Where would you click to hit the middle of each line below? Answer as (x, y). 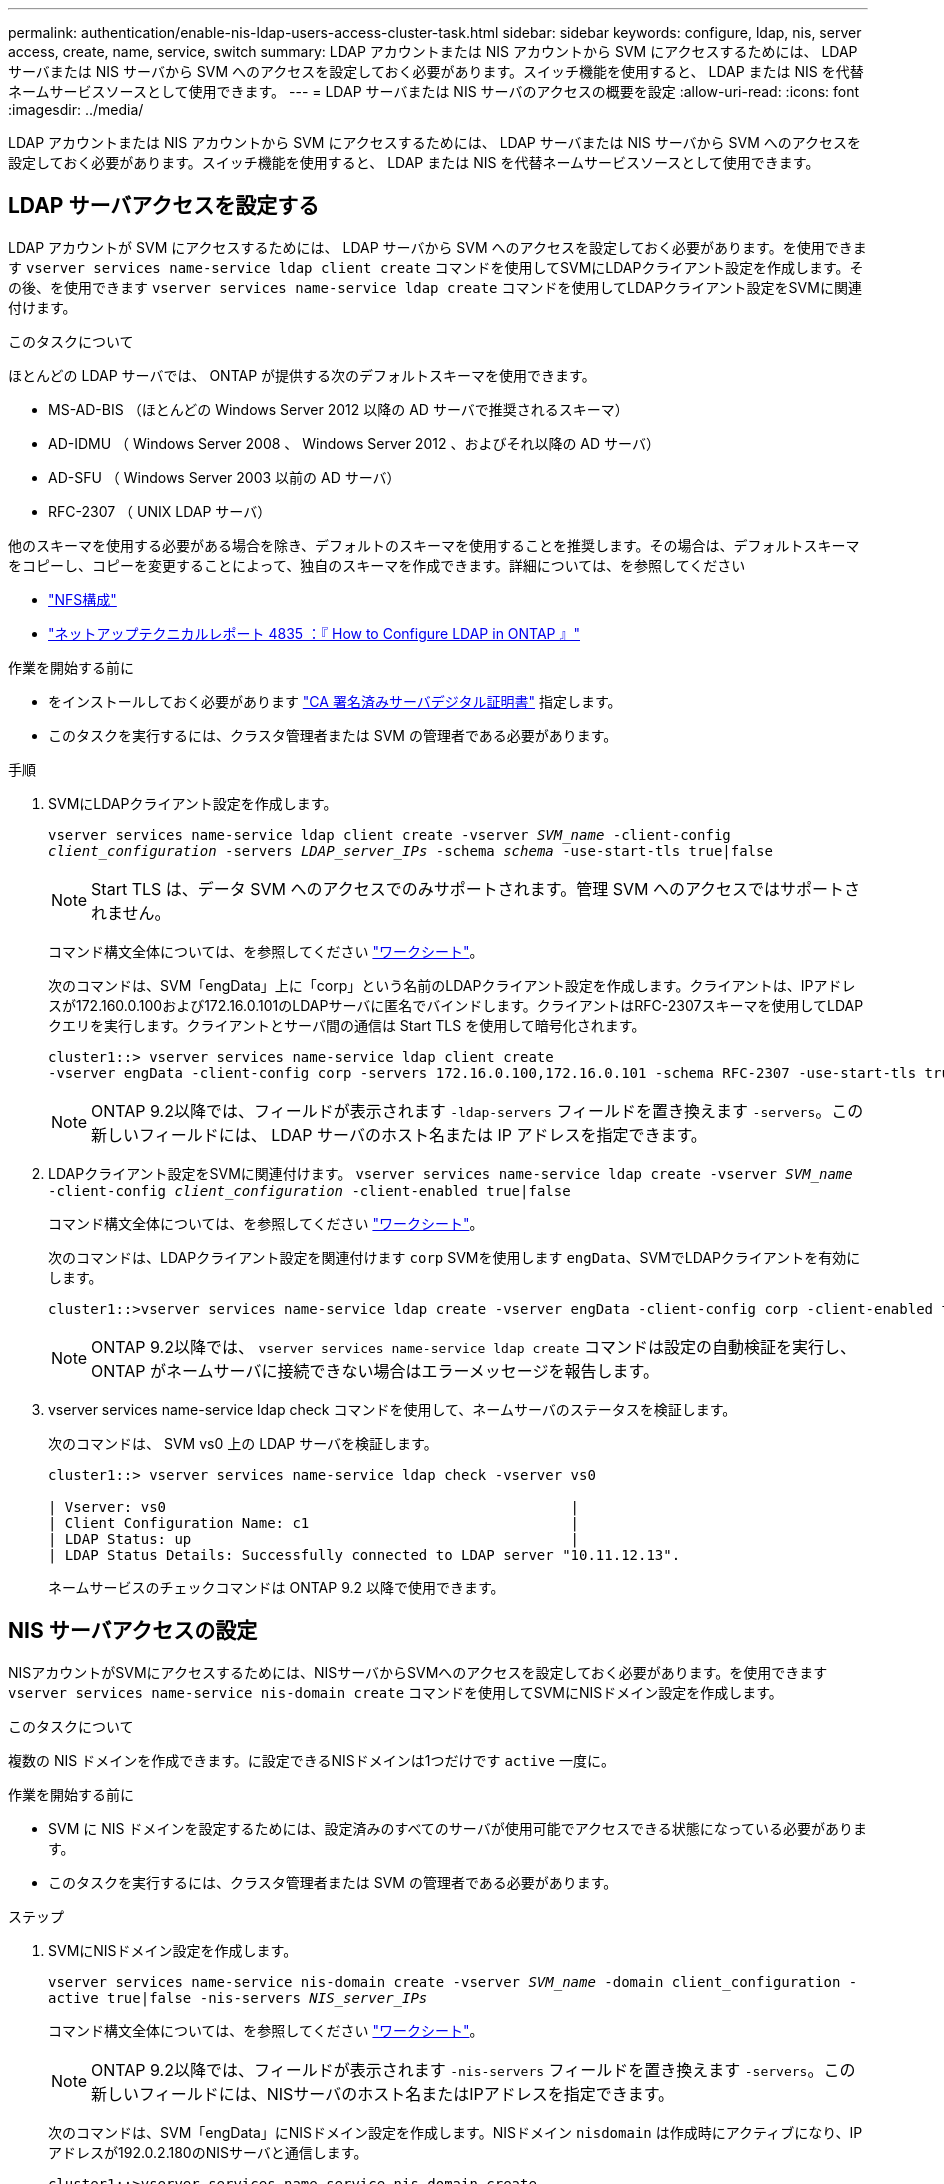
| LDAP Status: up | (314, 1538)
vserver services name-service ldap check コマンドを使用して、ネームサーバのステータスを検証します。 (392, 1409)
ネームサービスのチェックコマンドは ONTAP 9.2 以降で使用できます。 (276, 1587)
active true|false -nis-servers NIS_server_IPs (238, 1997)
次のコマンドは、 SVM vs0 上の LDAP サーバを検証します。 (243, 1443)
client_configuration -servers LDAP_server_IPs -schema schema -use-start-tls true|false (410, 850)
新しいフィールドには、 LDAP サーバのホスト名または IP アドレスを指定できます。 (399, 1134)
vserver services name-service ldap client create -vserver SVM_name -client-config (389, 834)
